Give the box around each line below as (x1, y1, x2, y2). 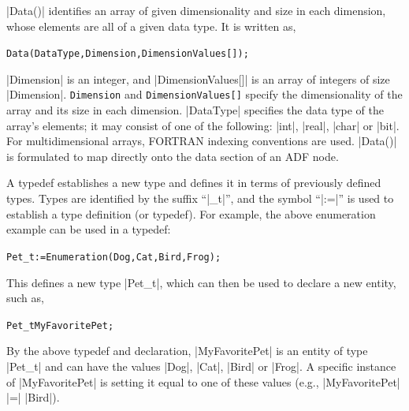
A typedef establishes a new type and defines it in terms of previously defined (6, 174, 381, 191)
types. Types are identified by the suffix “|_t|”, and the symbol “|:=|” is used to (6, 190, 394, 207)
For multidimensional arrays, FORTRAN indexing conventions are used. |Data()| (6, 133, 397, 149)
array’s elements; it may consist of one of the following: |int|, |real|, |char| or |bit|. (6, 117, 400, 133)
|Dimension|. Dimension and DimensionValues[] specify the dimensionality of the (6, 86, 403, 103)
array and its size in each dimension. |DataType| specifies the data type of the (6, 102, 384, 118)
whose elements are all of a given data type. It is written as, (6, 17, 296, 34)
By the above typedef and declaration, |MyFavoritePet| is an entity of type (6, 342, 368, 359)
